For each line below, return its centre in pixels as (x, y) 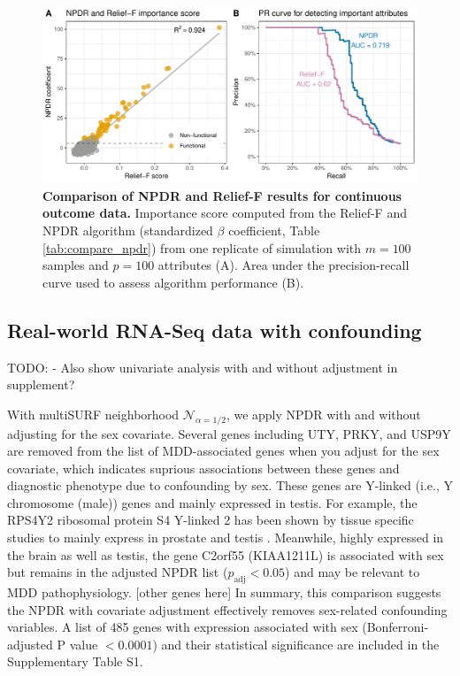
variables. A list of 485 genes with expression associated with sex (183, 627)
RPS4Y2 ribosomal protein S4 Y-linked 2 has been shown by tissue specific (211, 520)
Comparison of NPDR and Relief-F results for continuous (222, 195)
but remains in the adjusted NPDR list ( (118, 572)
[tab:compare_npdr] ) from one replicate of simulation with (202, 247)
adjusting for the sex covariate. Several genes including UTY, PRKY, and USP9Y (229, 433)
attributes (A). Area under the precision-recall (284, 265)
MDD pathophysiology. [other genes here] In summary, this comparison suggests (224, 592)
